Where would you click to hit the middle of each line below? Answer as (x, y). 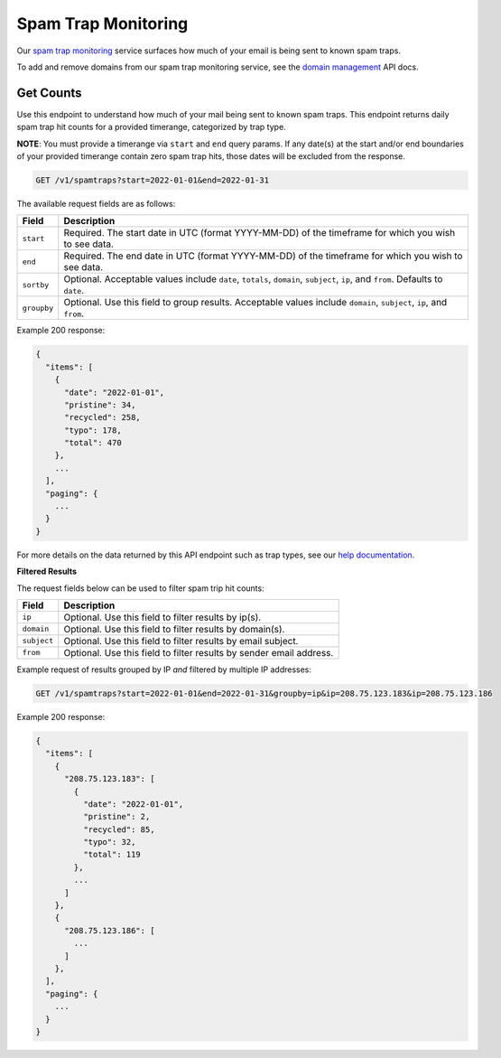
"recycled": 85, (119, 829)
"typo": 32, (109, 842)
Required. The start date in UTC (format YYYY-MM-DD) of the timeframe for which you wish (260, 233)
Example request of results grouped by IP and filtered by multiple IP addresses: (164, 669)
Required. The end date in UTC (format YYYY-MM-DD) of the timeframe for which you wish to (263, 256)
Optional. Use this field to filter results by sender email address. (199, 652)
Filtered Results (46, 571)
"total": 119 (112, 855)
